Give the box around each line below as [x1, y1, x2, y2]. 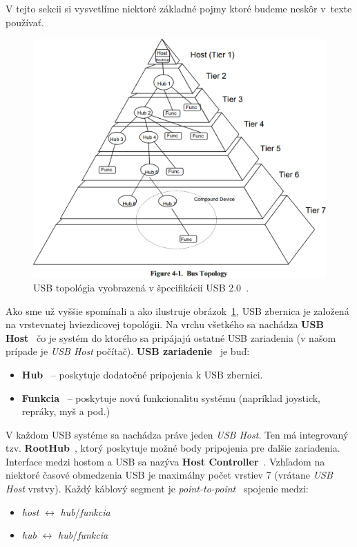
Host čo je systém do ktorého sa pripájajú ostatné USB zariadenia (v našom [6, 330, 336, 345]
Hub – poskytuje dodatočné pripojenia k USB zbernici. [21, 367, 263, 381]
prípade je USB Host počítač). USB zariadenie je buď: [6, 344, 250, 358]
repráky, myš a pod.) [21, 404, 110, 419]
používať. [6, 15, 45, 29]
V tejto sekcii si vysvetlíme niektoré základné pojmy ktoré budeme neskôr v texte [6, 1, 352, 15]
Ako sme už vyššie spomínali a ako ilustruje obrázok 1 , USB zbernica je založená [6, 303, 349, 318]
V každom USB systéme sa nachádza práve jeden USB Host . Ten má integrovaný [6, 427, 349, 441]
